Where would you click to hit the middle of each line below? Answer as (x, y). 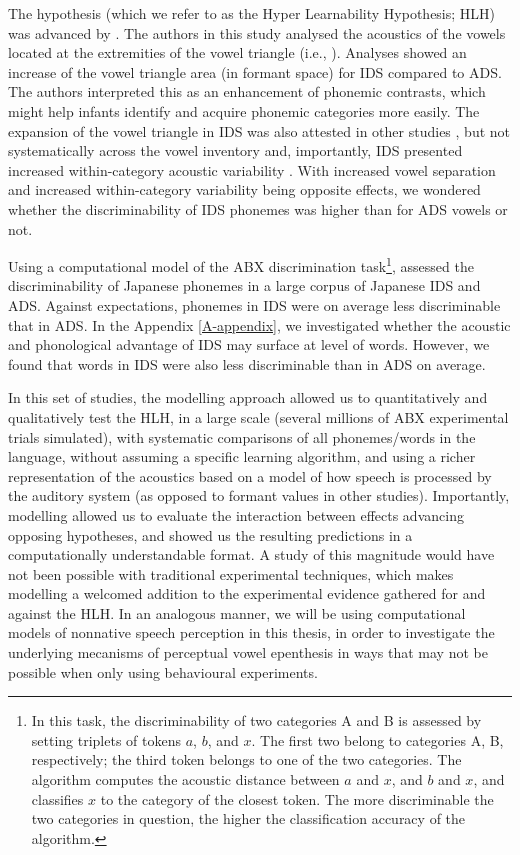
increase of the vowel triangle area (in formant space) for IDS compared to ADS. (255, 71)
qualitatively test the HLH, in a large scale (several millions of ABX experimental (258, 416)
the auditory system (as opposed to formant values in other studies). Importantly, (259, 495)
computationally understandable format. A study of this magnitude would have (251, 554)
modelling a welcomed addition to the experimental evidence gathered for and (247, 593)
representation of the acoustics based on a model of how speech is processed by (250, 475)
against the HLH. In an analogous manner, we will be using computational (237, 612)
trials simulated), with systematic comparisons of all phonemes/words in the (242, 436)
